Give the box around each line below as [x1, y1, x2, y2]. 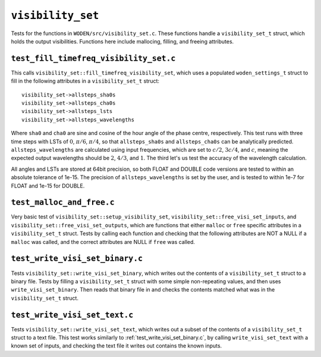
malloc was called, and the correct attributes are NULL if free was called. [11, 238, 196, 245]
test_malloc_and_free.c [11, 198, 115, 208]
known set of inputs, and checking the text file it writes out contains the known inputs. [11, 342, 222, 349]
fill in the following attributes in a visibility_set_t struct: [11, 77, 160, 84]
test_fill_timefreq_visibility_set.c [11, 54, 176, 63]
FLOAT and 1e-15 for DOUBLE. [11, 182, 85, 189]
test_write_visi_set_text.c [11, 310, 134, 320]
